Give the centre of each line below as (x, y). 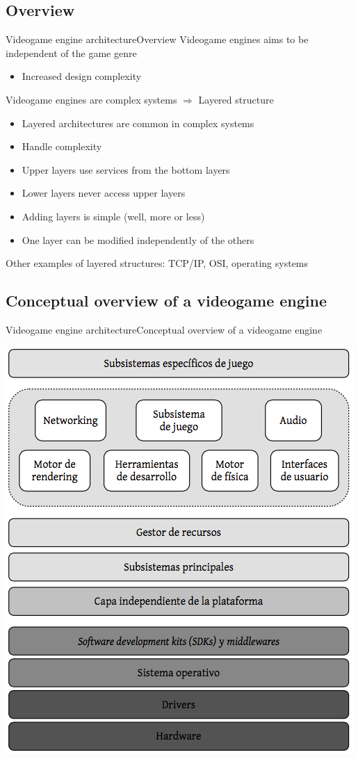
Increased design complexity (82, 76)
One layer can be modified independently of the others (138, 239)
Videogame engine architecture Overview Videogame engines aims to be (157, 39)
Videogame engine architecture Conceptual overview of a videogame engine (164, 329)
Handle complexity (62, 146)
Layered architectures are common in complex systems (138, 123)
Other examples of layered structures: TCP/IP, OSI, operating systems (157, 263)
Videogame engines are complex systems (91, 99)
